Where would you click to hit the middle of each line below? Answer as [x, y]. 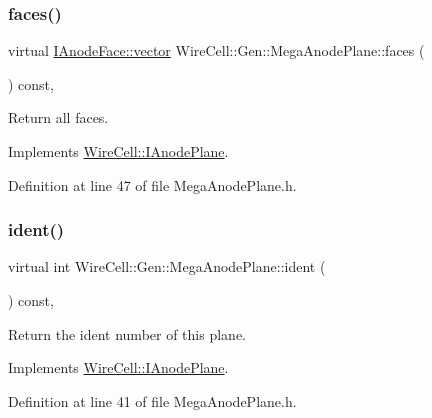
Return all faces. [58, 117]
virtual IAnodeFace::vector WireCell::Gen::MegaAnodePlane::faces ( [216, 50]
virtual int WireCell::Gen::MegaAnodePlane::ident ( [167, 266]
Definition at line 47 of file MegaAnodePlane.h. [152, 184]
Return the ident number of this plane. [127, 333]
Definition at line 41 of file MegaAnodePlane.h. [152, 400]
